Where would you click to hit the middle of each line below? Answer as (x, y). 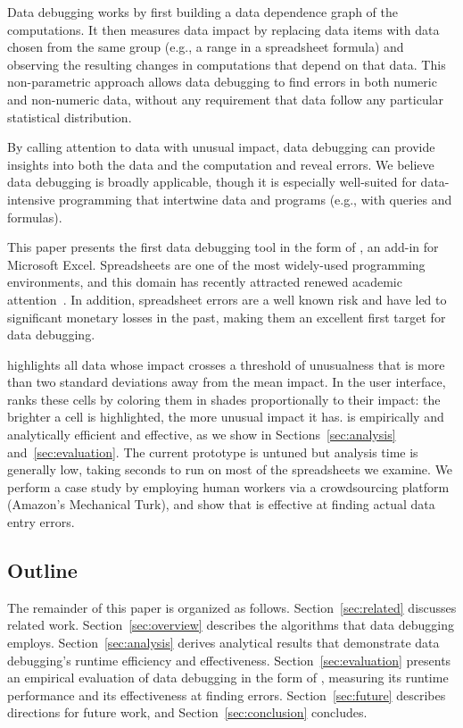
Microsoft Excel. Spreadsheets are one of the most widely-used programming (216, 264)
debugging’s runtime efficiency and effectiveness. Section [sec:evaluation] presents (229, 660)
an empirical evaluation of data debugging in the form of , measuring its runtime (228, 678)
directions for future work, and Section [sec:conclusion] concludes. (187, 712)
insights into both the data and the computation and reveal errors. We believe (221, 164)
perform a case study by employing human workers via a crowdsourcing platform (228, 486)
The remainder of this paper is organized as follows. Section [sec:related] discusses (232, 607)
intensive (31, 199)
